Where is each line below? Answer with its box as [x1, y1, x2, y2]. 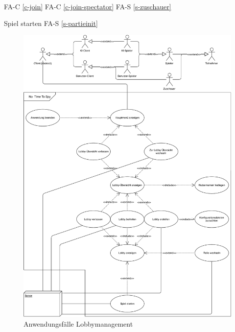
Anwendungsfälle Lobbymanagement [23, 318, 133, 329]
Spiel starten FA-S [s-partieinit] [4, 18, 98, 28]
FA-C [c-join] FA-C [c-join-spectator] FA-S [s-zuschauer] [4, 1, 171, 11]
